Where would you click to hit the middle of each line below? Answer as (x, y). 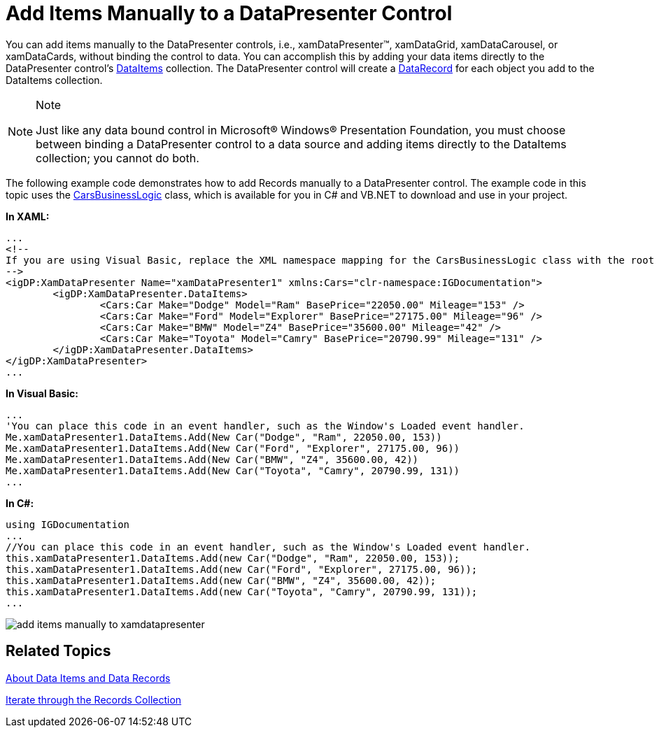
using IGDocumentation (68, 524)
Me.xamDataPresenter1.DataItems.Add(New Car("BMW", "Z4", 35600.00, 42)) (212, 459)
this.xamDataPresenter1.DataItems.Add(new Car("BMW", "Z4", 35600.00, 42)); (221, 580)
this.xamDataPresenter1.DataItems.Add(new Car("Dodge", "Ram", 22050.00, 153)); (233, 558)
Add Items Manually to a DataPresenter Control (229, 13)
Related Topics (58, 651)
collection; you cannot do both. (118, 158)
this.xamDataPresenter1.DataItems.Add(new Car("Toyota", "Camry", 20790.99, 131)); (242, 591)
